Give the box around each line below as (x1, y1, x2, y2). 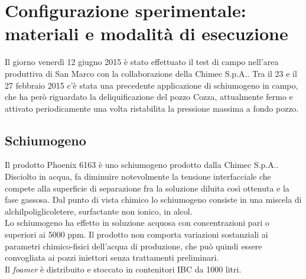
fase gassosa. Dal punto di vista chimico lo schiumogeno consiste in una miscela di (5, 193, 302, 206)
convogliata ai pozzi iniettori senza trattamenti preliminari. (5, 251, 219, 264)
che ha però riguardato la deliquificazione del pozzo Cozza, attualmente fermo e (5, 90, 293, 103)
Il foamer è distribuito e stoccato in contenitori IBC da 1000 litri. (5, 262, 242, 275)
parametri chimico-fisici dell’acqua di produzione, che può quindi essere (5, 239, 262, 252)
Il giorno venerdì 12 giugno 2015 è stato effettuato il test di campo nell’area (5, 56, 279, 68)
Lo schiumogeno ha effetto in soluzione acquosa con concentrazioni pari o (5, 216, 269, 229)
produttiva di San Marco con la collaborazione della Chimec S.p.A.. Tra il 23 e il (5, 67, 297, 79)
